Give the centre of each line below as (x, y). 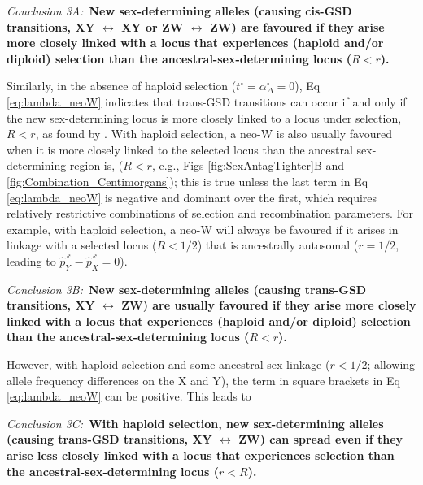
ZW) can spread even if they (321, 439)
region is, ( (96, 165)
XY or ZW (153, 26)
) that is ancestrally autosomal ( (278, 245)
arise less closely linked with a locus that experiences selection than (201, 455)
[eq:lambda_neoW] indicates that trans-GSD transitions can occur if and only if (207, 101)
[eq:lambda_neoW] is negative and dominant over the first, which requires (192, 197)
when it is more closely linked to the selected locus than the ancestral (180, 149)
